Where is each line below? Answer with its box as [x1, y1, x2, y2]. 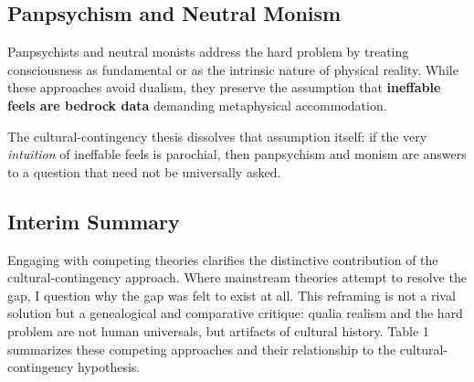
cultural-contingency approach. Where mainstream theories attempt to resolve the [7, 268, 467, 287]
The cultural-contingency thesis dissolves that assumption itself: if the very [7, 126, 427, 145]
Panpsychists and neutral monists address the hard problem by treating [7, 42, 409, 61]
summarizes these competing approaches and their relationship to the [7, 339, 396, 358]
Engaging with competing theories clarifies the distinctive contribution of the [7, 249, 438, 269]
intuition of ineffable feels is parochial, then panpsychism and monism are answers [7, 144, 467, 164]
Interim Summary [7, 207, 180, 235]
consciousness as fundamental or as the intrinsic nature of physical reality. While [7, 59, 458, 79]
